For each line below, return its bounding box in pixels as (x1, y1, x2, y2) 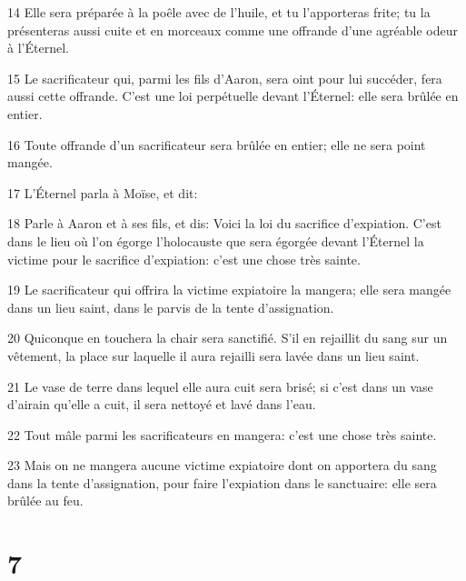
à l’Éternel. (7, 38, 69, 57)
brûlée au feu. (7, 491, 84, 510)
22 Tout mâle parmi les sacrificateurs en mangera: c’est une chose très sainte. (7, 425, 437, 444)
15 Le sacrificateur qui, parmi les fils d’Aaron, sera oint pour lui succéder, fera (7, 68, 442, 87)
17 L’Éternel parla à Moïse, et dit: (7, 183, 198, 202)
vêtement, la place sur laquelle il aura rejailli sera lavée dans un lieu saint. (7, 346, 420, 365)
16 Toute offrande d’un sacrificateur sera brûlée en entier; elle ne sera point (7, 135, 426, 154)
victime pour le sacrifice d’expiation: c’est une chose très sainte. (7, 249, 361, 268)
